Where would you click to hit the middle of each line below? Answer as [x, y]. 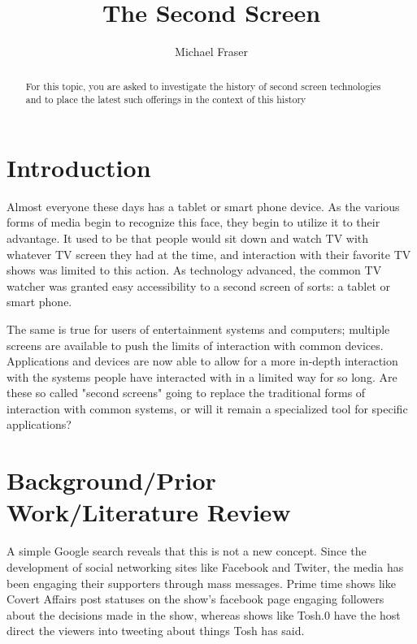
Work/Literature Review [149, 512]
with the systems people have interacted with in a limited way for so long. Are [202, 376]
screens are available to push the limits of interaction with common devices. [195, 345]
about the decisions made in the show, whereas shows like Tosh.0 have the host [204, 614]
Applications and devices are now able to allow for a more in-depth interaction [202, 361]
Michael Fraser [211, 52]
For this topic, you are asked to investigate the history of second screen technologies [203, 86]
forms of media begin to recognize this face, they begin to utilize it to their [193, 222]
